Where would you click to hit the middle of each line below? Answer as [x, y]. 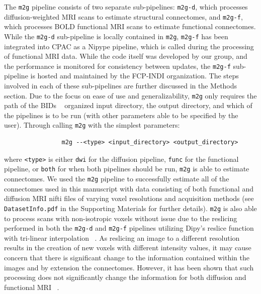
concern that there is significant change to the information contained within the [127, 257]
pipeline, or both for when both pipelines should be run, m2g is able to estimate [127, 169]
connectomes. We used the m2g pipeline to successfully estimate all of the [117, 178]
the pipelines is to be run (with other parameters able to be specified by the [121, 115]
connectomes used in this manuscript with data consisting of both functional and [129, 188]
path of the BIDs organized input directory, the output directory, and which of [128, 105]
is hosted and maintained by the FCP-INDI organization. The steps [135, 76]
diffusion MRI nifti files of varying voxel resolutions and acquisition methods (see [129, 198]
